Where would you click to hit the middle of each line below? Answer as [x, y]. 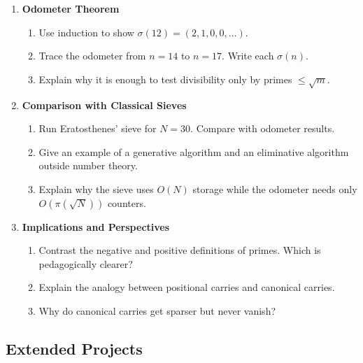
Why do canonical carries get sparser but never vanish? [157, 310]
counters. [127, 202]
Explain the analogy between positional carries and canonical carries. [187, 287]
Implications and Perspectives [96, 226]
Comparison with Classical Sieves [104, 105]
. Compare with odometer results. [263, 128]
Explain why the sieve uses [96, 188]
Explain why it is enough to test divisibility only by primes [165, 79]
